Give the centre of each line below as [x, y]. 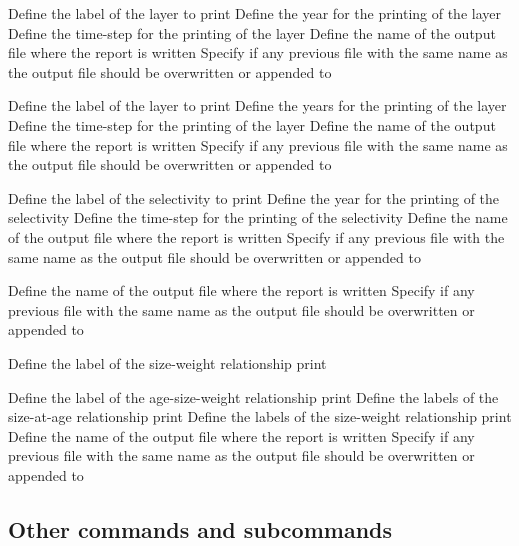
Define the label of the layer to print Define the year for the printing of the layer [254, 13]
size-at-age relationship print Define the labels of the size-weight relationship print [260, 416]
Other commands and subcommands [200, 528]
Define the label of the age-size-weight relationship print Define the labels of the [253, 396]
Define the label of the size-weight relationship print [167, 362]
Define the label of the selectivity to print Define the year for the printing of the [254, 197]
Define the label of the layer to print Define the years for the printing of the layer [257, 105]
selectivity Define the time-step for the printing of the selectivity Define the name [258, 217]
